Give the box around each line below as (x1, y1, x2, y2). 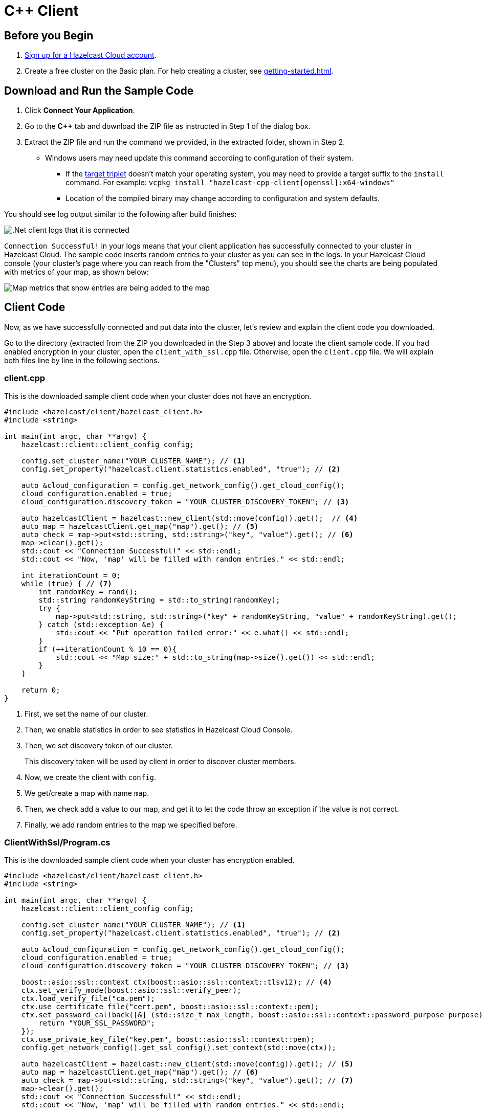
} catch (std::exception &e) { (38, 620, 164, 629)
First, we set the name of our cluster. (25, 709, 148, 718)
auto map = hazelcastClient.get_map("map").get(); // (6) (21, 1068, 259, 1077)
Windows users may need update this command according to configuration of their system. (45, 153, 354, 163)
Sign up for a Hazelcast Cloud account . (25, 51, 157, 60)
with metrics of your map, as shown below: (4, 268, 149, 277)
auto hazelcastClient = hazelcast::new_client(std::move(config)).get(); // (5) (21, 1060, 354, 1069)
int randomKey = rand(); (38, 587, 138, 596)
